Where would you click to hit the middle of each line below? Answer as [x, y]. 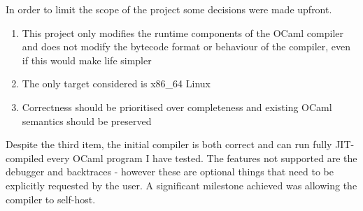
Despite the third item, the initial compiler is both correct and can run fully [169, 144]
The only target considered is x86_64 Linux [116, 83]
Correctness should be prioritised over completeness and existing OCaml [177, 107]
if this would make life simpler [87, 60]
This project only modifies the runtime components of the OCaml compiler [183, 32]
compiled [25, 158]
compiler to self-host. [51, 199]
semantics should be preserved [87, 121]
